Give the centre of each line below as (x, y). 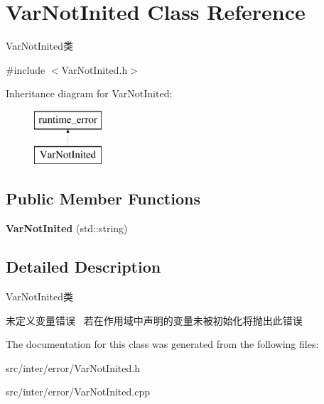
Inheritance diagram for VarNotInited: (89, 93)
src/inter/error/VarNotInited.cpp (78, 392)
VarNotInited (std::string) (67, 228)
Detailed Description (83, 267)
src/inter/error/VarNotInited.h (73, 367)
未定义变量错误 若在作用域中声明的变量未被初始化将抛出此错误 (154, 320)
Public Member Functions (103, 198)
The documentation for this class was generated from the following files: (162, 344)
